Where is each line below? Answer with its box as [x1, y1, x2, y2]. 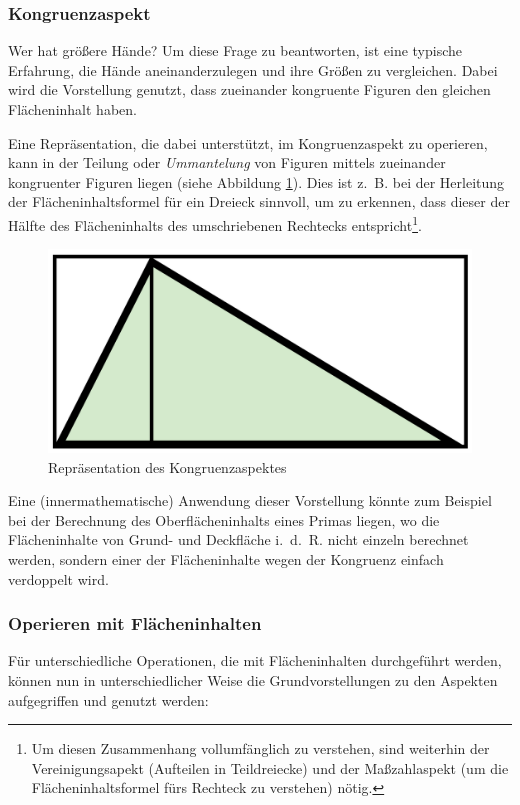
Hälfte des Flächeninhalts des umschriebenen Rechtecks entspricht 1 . [8, 211, 422, 235]
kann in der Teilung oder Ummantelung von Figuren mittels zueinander [8, 152, 446, 173]
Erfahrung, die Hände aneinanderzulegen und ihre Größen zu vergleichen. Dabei [8, 59, 498, 80]
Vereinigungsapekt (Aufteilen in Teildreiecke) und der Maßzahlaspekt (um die [31, 757, 509, 778]
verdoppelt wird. [8, 568, 109, 589]
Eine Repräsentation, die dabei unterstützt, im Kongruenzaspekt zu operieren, [8, 132, 488, 153]
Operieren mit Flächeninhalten [8, 611, 262, 636]
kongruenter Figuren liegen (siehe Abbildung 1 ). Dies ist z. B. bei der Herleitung [8, 171, 505, 192]
